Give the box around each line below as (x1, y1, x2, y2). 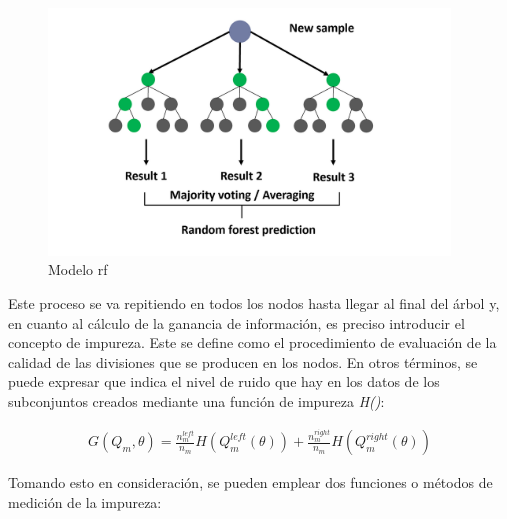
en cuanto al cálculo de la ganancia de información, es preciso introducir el (8, 312, 465, 333)
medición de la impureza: (8, 492, 162, 513)
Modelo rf (48, 259, 108, 280)
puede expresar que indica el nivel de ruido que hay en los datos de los (8, 371, 440, 392)
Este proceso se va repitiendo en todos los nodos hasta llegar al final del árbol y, (8, 293, 500, 313)
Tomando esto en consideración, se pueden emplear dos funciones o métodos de (8, 472, 493, 493)
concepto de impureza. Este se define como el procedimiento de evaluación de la (8, 332, 497, 353)
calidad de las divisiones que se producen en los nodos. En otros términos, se (8, 351, 478, 372)
